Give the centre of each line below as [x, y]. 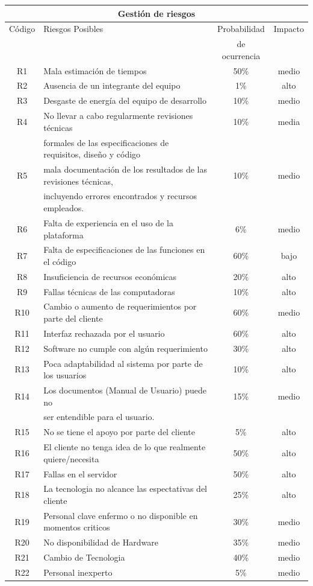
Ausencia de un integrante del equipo [112, 85]
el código [60, 261]
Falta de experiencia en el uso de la [108, 222]
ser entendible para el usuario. [99, 417]
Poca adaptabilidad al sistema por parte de [123, 363]
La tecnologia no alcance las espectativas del [126, 489]
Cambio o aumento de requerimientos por [120, 306]
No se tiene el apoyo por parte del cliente [119, 432]
